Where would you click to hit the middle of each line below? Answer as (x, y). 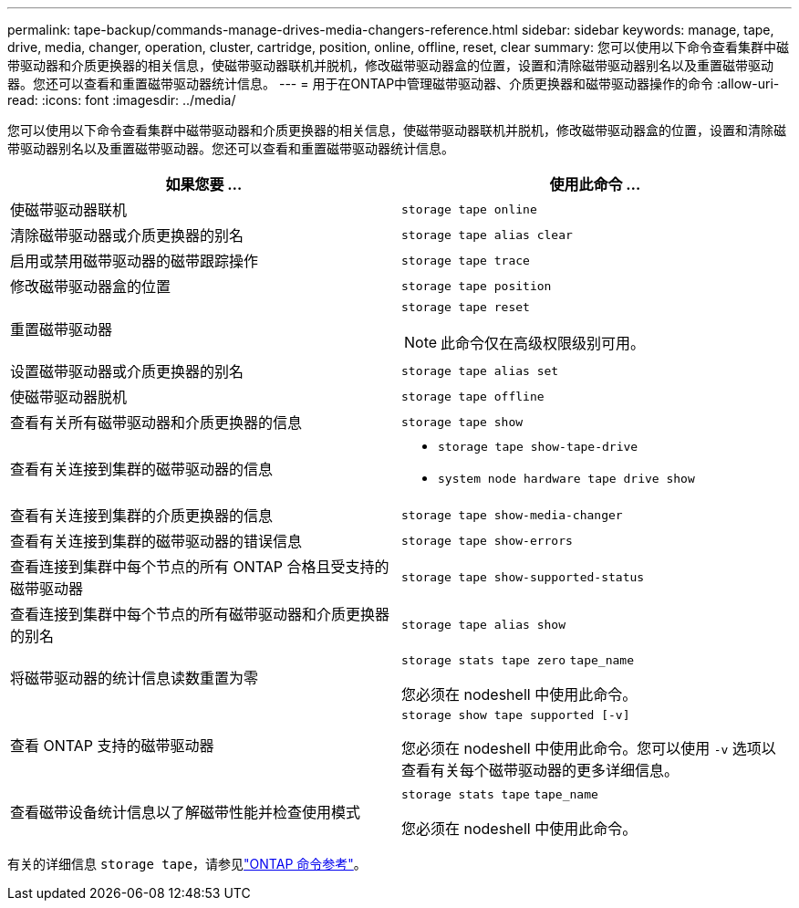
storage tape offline (473, 396)
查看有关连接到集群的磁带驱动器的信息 (142, 469)
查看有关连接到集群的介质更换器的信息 (142, 516)
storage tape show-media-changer (512, 515)
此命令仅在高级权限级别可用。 (543, 343)
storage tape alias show (484, 624)
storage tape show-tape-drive (538, 447)
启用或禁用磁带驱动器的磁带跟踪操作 (135, 261)
